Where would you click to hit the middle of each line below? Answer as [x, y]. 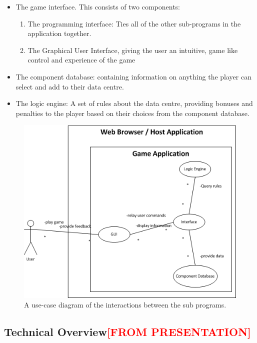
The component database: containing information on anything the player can [133, 76]
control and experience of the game [81, 60]
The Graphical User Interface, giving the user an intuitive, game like [133, 50]
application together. [59, 33]
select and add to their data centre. [70, 86]
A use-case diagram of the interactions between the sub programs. [125, 305]
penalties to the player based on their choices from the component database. [132, 113]
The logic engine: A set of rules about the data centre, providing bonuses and [134, 103]
